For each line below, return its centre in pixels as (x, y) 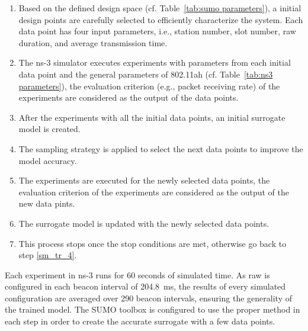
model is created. (49, 129)
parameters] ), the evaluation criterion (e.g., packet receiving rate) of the (149, 86)
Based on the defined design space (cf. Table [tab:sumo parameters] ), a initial (160, 8)
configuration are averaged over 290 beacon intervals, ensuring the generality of (148, 298)
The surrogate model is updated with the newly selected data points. (144, 223)
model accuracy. (48, 160)
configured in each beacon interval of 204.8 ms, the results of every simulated (145, 286)
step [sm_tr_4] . (48, 255)
